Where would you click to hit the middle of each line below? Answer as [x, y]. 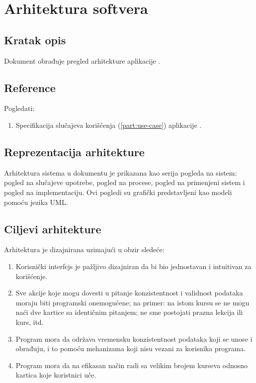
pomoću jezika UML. [36, 202]
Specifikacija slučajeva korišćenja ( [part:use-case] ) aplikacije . [109, 125]
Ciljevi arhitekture [53, 229]
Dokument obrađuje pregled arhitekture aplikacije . [82, 60]
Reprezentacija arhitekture [74, 151]
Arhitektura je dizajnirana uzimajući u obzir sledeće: [84, 249]
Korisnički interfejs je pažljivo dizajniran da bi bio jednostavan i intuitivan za [133, 266]
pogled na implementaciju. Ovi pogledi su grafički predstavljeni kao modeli [118, 192]
